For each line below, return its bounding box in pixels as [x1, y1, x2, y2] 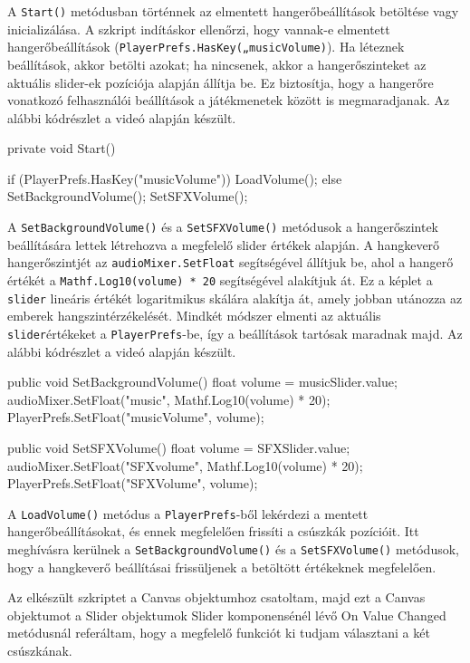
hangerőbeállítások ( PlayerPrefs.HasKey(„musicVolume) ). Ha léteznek [7, 37, 405, 56]
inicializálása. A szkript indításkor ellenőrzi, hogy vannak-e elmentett [7, 19, 390, 38]
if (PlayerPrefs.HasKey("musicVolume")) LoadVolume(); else [7, 168, 342, 187]
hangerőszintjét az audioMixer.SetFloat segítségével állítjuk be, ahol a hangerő [7, 253, 454, 272]
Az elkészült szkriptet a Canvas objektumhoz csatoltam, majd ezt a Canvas [7, 588, 426, 607]
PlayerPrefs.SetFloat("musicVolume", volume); [7, 408, 264, 427]
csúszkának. [7, 640, 72, 659]
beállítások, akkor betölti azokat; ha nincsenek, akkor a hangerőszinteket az [7, 54, 427, 73]
